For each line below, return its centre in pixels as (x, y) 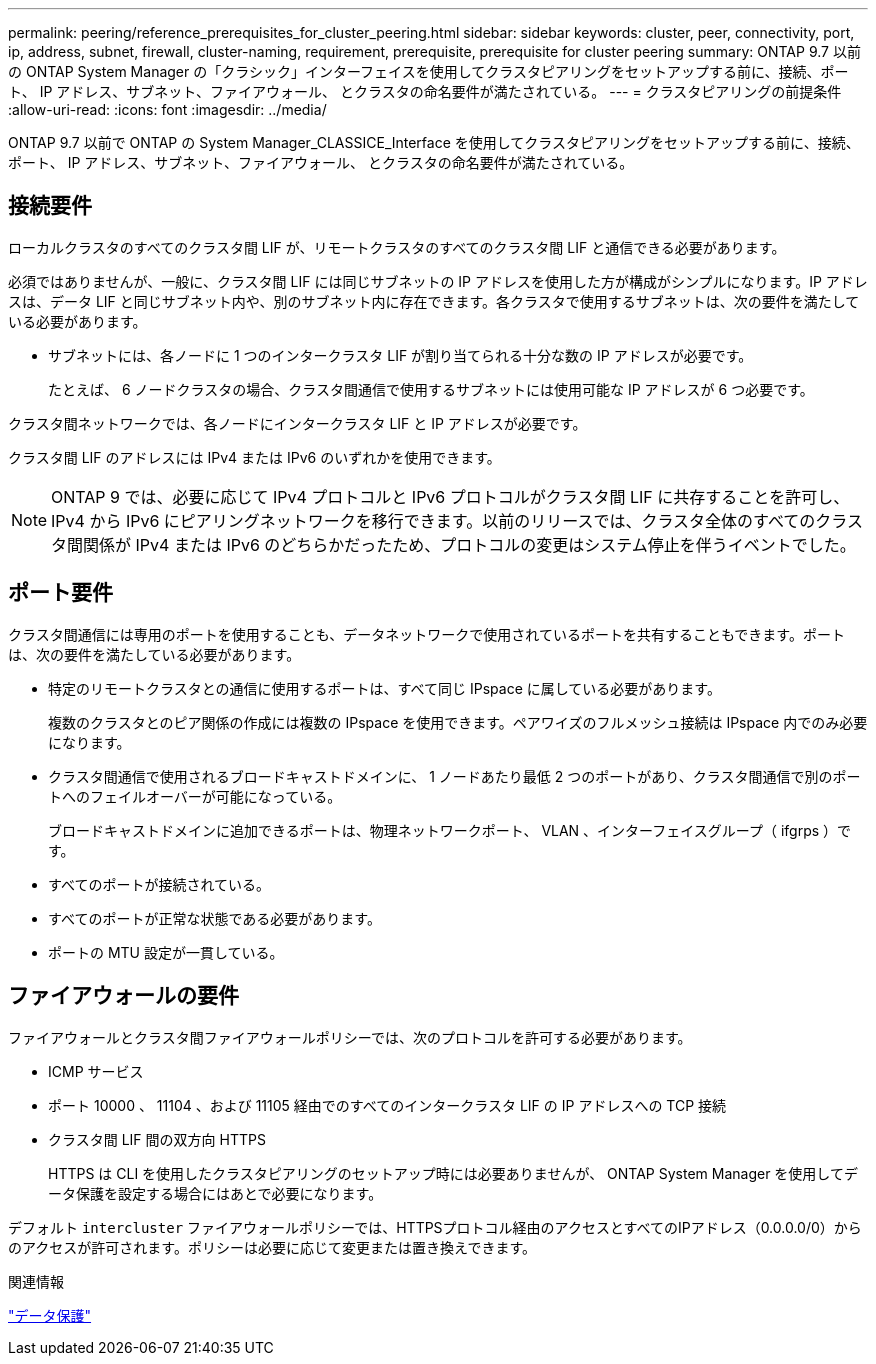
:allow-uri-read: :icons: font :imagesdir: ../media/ (167, 109)
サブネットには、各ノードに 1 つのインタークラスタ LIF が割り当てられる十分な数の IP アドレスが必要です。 (400, 355)
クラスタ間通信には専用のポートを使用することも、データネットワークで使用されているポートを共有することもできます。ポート (426, 634)
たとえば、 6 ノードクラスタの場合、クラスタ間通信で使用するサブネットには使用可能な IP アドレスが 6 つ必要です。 (431, 389)
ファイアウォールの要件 (123, 996)
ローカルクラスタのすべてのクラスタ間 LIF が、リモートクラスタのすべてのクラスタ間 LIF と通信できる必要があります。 (397, 247)
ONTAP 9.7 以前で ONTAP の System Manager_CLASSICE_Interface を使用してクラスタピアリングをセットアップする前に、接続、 (434, 142)
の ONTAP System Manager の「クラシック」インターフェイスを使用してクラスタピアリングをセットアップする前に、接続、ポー (428, 71)
